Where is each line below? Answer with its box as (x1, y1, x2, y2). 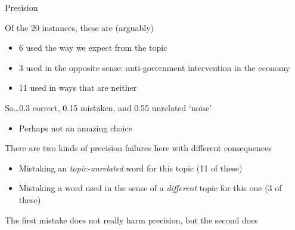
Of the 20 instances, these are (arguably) (5, 21, 154, 33)
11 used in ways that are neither (18, 81, 137, 94)
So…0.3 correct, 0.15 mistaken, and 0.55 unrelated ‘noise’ (5, 101, 212, 114)
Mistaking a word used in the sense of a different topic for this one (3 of (18, 182, 282, 194)
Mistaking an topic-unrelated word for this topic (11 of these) (18, 161, 243, 174)
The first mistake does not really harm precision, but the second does (5, 213, 258, 226)
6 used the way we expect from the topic (18, 41, 167, 54)
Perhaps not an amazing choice (18, 121, 132, 134)
